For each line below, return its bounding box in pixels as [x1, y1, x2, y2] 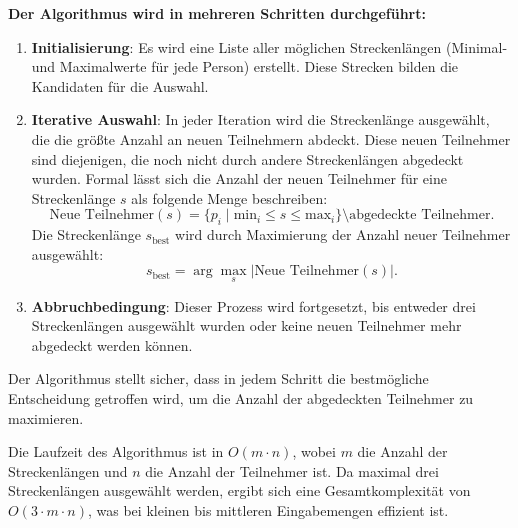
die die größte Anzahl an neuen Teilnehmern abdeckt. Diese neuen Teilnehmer [31, 128, 511, 149]
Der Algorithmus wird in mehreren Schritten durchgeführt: [8, 3, 426, 23]
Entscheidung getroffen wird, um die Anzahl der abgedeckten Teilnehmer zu [8, 387, 474, 408]
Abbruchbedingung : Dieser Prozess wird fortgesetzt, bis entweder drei [31, 295, 476, 316]
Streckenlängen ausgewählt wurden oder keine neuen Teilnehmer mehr [31, 315, 462, 336]
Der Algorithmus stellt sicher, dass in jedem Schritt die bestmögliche [8, 368, 429, 389]
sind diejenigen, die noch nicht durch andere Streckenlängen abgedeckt [31, 148, 464, 169]
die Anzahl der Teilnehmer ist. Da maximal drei [145, 460, 439, 481]
